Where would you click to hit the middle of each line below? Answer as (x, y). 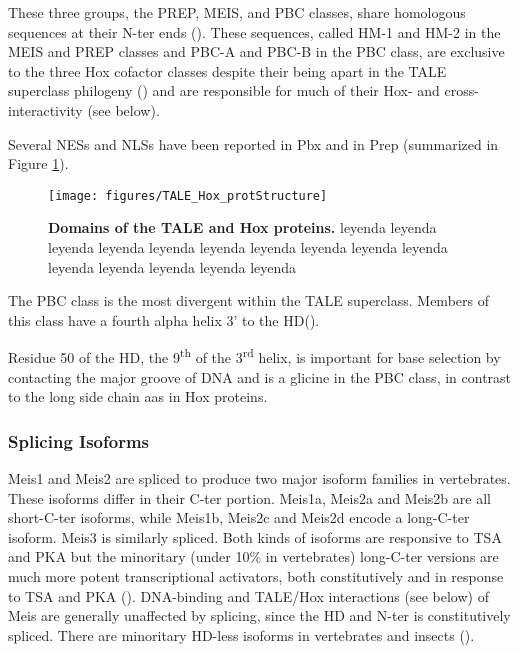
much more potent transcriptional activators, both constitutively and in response (256, 576)
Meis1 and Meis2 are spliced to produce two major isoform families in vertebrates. (259, 478)
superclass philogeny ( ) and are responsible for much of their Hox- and (224, 90)
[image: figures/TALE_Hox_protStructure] (188, 195)
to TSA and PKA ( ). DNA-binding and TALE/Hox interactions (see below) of (248, 595)
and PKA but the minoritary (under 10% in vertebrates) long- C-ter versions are (253, 556)
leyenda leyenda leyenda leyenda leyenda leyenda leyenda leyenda (248, 247)
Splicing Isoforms (79, 440)
